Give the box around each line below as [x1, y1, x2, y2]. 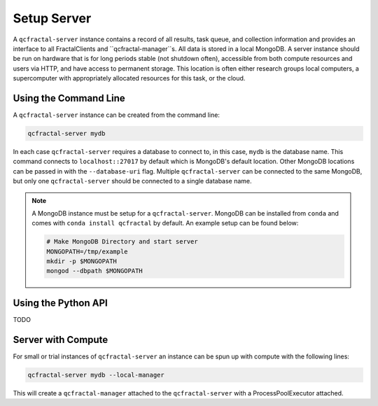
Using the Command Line [13, 92, 125, 104]
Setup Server [13, 10, 92, 26]
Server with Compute [13, 333, 108, 346]
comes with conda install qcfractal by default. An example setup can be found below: [31, 219, 299, 227]
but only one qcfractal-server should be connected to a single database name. [13, 177, 252, 185]
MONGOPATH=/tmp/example [46, 247, 129, 255]
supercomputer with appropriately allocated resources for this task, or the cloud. [13, 74, 246, 83]
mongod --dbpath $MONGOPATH [46, 267, 143, 275]
